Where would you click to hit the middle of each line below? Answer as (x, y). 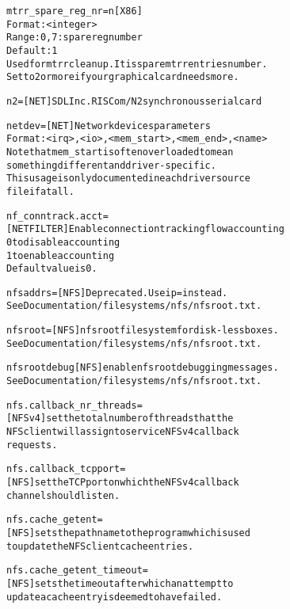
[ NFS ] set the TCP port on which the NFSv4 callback (123, 483)
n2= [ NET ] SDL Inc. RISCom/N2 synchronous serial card (134, 101)
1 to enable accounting (61, 255)
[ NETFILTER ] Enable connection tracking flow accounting (145, 229)
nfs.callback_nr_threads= (74, 405)
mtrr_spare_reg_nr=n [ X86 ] (74, 11)
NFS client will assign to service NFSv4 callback (123, 432)
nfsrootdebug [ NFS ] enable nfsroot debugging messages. (143, 368)
